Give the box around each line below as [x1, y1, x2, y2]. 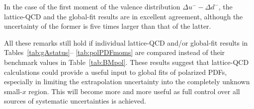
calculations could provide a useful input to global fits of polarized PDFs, [4, 66, 227, 77]
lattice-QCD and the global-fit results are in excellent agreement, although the [4, 11, 243, 21]
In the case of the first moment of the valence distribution [4, 1, 180, 11]
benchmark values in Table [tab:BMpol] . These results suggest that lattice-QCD [4, 56, 249, 67]
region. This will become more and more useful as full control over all [28, 86, 240, 96]
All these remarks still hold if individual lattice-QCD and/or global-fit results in [4, 37, 248, 48]
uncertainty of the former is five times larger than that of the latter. [4, 21, 211, 31]
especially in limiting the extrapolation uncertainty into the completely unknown [4, 76, 250, 87]
